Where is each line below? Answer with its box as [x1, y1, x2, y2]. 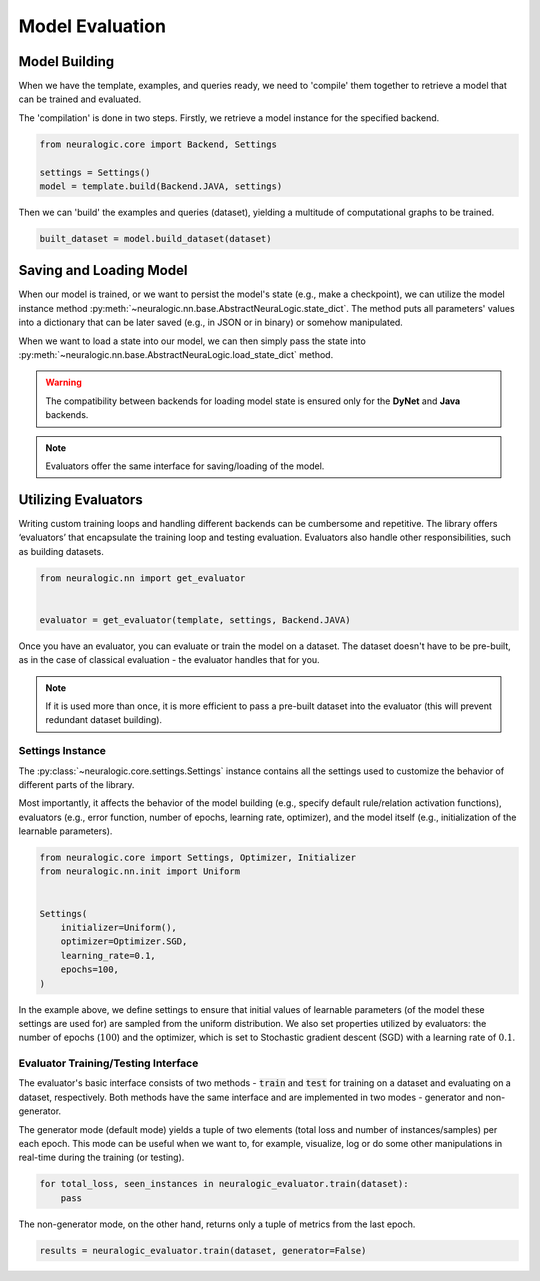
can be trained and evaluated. [18, 93, 142, 105]
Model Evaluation [18, 15, 167, 37]
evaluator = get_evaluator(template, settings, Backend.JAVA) [39, 614, 351, 625]
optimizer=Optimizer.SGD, [60, 936, 188, 947]
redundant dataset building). [45, 714, 163, 726]
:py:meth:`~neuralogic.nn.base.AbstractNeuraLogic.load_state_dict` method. [18, 349, 334, 361]
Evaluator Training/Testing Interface [18, 1056, 199, 1070]
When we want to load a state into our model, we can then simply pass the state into [18, 335, 367, 347]
